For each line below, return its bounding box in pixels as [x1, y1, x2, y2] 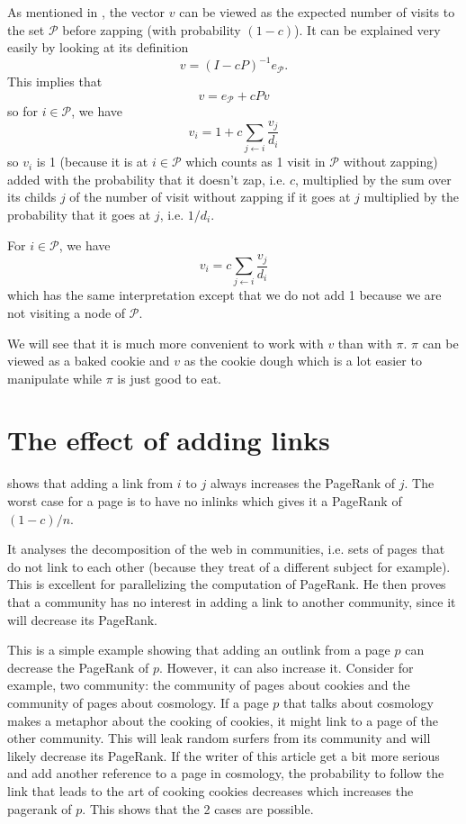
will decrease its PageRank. [7, 610, 158, 629]
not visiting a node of [7, 303, 126, 321]
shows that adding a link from [7, 474, 174, 493]
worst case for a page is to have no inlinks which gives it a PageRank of [7, 492, 402, 511]
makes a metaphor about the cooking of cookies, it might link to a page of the [7, 711, 438, 729]
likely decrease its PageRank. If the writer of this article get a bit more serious [7, 746, 440, 765]
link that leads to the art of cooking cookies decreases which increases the [7, 781, 414, 800]
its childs [7, 187, 57, 206]
